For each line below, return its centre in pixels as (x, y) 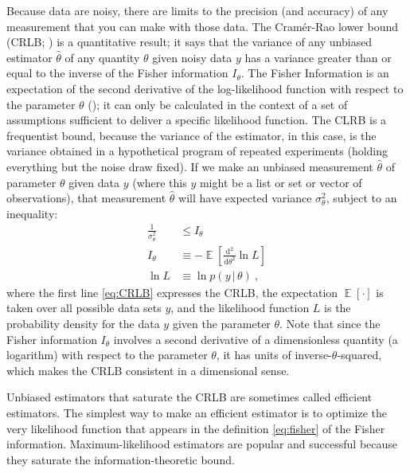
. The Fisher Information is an (315, 73)
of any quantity (102, 57)
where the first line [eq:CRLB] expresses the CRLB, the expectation (172, 292)
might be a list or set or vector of (281, 182)
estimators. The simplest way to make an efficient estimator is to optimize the (197, 412)
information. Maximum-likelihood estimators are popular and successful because (202, 444)
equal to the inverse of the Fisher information (117, 73)
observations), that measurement (86, 198)
